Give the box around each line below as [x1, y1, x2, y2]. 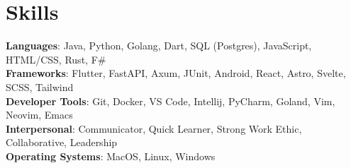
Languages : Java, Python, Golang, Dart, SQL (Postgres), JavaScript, [6, 38, 312, 53]
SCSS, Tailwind [6, 79, 74, 94]
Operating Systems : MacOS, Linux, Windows [6, 148, 216, 163]
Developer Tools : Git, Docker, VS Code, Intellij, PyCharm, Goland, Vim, [6, 93, 335, 108]
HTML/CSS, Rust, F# [6, 52, 106, 66]
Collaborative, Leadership [6, 135, 118, 150]
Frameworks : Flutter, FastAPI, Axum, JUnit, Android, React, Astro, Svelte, [6, 66, 346, 80]
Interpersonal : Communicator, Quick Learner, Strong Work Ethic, [6, 121, 302, 136]
